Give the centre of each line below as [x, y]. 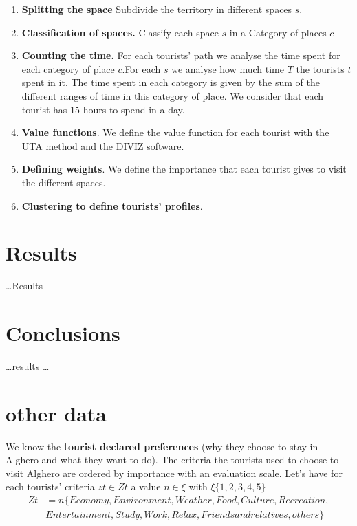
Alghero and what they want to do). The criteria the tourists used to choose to [172, 460]
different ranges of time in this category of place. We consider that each [173, 95]
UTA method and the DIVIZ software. [103, 145]
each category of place [68, 68]
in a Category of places [278, 32]
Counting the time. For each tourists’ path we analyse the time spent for [181, 55]
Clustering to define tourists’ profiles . [112, 205]
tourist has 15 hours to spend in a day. [103, 109]
